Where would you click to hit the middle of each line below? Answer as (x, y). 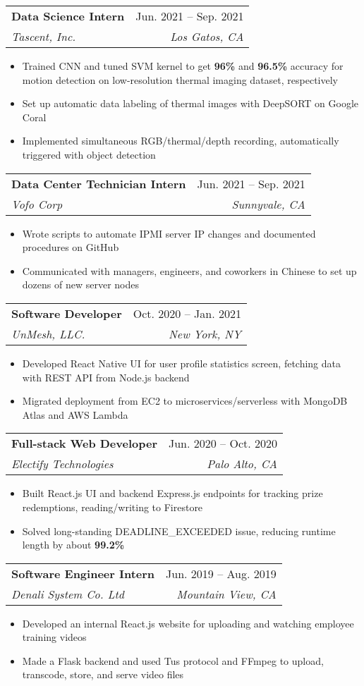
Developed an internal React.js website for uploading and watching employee (188, 623)
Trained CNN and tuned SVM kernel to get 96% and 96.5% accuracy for (183, 66)
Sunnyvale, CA (268, 204)
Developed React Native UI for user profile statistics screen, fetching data (182, 363)
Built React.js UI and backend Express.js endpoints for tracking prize (172, 493)
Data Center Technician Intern (99, 183)
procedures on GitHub (71, 247)
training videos (54, 637)
